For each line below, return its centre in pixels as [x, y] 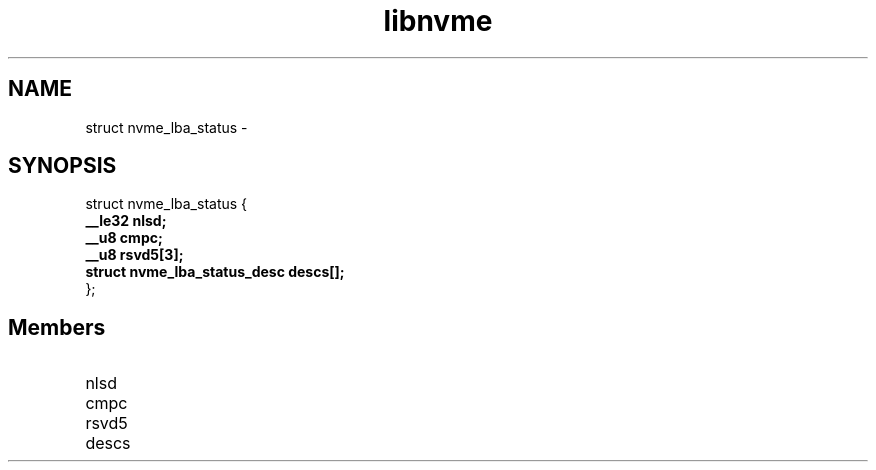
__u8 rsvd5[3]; [134, 255]
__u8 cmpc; [124, 238]
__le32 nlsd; [126, 221]
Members [57, 327]
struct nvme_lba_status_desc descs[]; [215, 272]
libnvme [438, 21]
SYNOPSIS [62, 166]
